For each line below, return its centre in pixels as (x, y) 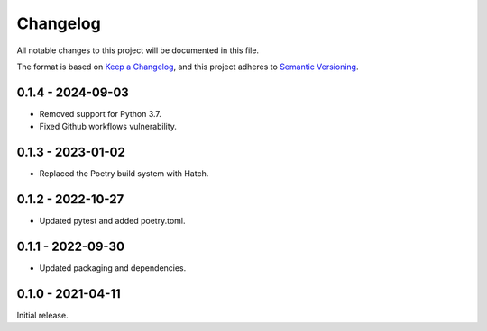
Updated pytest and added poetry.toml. (112, 221)
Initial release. (42, 315)
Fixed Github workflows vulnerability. (108, 127)
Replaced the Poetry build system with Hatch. (124, 174)
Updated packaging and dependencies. (113, 268)
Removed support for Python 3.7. (101, 113)
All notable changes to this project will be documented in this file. (138, 50)
